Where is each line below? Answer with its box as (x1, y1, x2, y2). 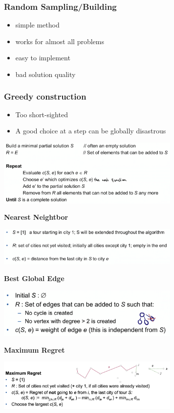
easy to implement (15, 52, 70, 63)
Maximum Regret (4, 344, 65, 355)
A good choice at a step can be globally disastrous (15, 126, 166, 136)
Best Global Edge (4, 273, 65, 284)
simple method (15, 20, 60, 30)
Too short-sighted (15, 109, 68, 119)
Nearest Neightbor (4, 212, 68, 222)
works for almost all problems (15, 36, 104, 46)
